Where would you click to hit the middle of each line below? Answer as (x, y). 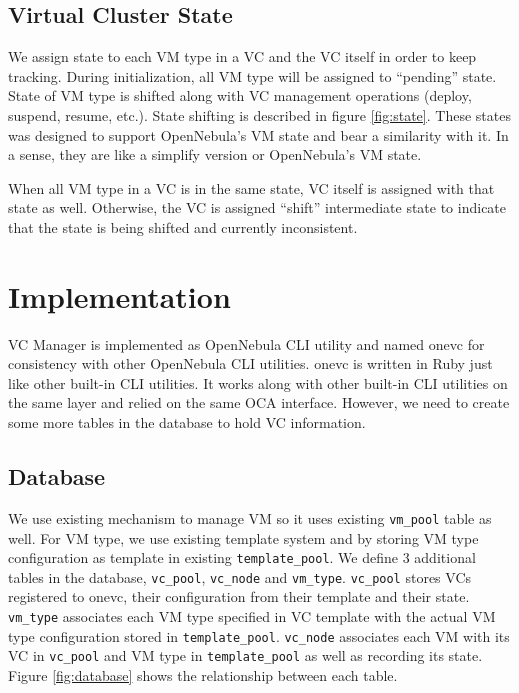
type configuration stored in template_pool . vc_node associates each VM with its (259, 635)
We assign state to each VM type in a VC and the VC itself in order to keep (242, 56)
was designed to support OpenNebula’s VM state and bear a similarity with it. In (258, 134)
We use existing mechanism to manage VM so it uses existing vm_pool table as (250, 517)
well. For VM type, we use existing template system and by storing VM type (243, 537)
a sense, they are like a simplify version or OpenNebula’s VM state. (215, 154)
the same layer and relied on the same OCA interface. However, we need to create (259, 402)
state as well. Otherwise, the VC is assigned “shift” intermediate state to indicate (257, 207)
